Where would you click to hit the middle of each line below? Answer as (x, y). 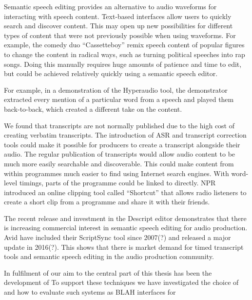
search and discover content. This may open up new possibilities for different (118, 26)
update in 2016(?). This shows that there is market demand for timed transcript (124, 247)
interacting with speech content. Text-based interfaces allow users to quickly (118, 16)
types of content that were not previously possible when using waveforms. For (120, 35)
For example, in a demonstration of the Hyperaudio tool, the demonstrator (116, 90)
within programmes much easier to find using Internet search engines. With (116, 173)
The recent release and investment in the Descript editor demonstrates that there (125, 218)
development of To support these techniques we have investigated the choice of (121, 282)
